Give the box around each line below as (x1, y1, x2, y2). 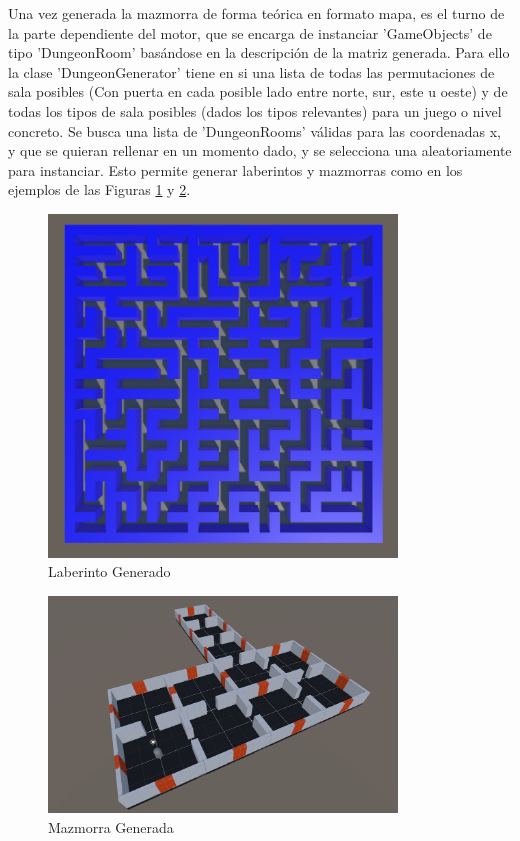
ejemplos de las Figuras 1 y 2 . (8, 179, 191, 200)
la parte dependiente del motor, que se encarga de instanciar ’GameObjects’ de (8, 22, 492, 43)
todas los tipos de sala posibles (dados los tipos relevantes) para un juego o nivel (8, 100, 502, 121)
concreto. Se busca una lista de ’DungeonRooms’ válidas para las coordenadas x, (8, 120, 501, 141)
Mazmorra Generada (48, 816, 174, 837)
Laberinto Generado (48, 561, 171, 582)
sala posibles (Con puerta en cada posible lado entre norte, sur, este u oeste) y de (8, 81, 508, 102)
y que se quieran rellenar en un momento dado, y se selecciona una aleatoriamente (8, 140, 512, 161)
